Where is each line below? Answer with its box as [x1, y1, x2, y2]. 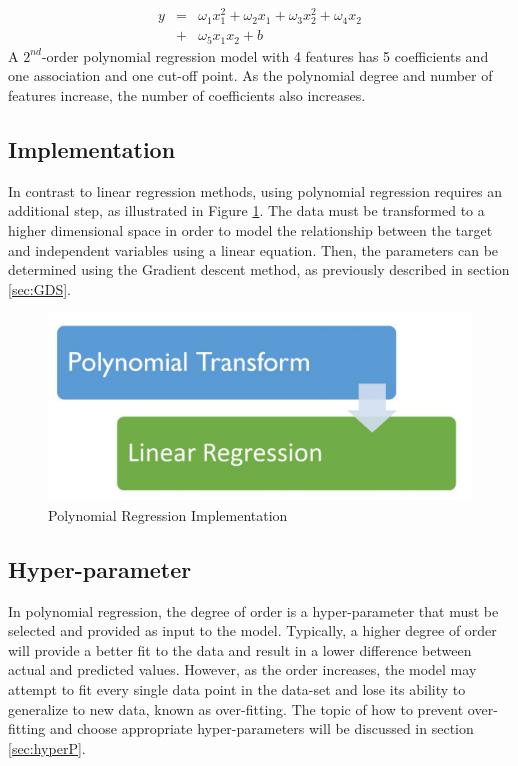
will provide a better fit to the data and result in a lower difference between [8, 639, 472, 660]
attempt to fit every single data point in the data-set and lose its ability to [8, 679, 466, 700]
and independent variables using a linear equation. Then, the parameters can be [8, 239, 499, 260]
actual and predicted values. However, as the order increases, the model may [8, 659, 477, 680]
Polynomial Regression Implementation [48, 504, 288, 525]
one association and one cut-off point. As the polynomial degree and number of [8, 65, 493, 86]
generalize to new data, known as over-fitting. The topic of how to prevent [8, 698, 464, 719]
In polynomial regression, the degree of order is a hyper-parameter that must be [8, 600, 499, 621]
